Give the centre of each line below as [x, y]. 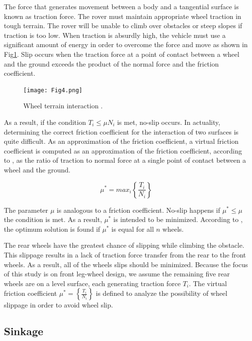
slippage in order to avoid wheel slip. [59, 305]
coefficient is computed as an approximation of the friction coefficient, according [123, 150]
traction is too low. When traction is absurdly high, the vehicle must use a [115, 35]
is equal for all [133, 229]
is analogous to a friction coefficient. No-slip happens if [138, 210]
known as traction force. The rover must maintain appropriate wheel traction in [123, 16]
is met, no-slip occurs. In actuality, [169, 122]
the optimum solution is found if [52, 229]
